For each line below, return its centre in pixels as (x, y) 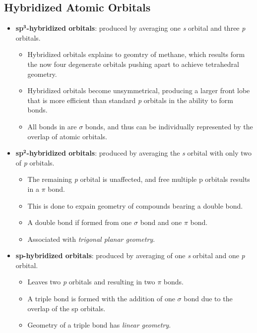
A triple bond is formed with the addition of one (101, 299)
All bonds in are (52, 126)
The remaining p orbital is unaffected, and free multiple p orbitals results (139, 179)
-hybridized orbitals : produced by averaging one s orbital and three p (136, 28)
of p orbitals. (35, 162)
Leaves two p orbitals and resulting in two (91, 282)
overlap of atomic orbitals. (67, 136)
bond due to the (208, 299)
